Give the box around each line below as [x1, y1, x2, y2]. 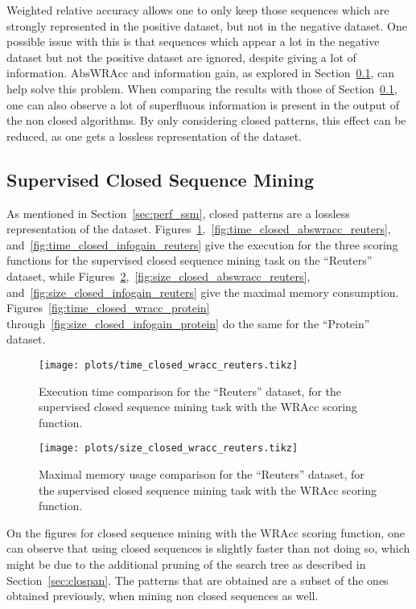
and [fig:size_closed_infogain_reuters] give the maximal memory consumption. [6, 283, 399, 300]
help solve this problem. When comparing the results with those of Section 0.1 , [6, 80, 397, 97]
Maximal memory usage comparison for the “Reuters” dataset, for [39, 465, 365, 482]
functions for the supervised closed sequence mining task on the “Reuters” [6, 252, 373, 269]
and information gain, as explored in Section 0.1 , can [131, 64, 395, 81]
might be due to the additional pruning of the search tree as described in [6, 555, 366, 572]
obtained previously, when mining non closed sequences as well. [6, 587, 319, 604]
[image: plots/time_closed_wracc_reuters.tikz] [39, 359, 299, 371]
